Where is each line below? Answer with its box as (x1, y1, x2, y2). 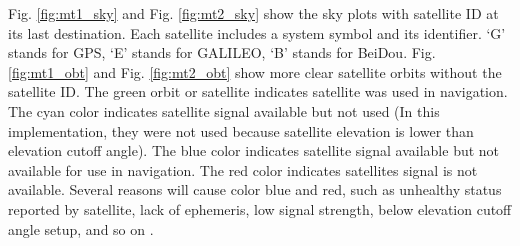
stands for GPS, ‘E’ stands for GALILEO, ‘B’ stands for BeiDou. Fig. (8, 42, 436, 63)
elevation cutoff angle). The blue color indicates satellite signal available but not (8, 140, 500, 161)
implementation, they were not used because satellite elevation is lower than (8, 120, 474, 141)
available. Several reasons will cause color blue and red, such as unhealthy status (8, 179, 502, 200)
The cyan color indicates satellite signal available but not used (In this (8, 100, 440, 121)
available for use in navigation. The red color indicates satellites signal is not (8, 159, 478, 180)
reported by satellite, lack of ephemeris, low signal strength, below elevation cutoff (8, 198, 512, 219)
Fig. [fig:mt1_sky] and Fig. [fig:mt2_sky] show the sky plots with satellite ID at (8, 3, 499, 23)
